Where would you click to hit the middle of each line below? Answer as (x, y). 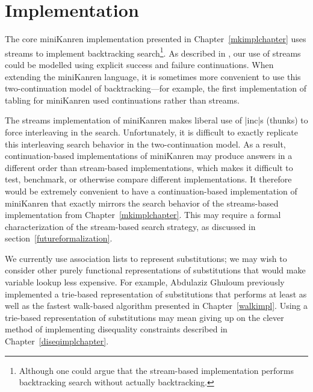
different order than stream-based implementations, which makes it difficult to (149, 167)
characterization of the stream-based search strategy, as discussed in (130, 226)
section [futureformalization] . (59, 238)
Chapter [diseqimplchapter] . (57, 341)
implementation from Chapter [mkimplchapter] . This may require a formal (143, 215)
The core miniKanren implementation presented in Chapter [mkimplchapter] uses (156, 39)
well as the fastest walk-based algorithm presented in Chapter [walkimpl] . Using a (156, 306)
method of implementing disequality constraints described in (116, 329)
